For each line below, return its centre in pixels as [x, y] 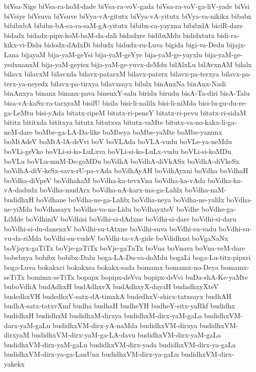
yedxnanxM [22, 64]
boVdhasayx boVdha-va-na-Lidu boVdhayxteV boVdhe [117, 209]
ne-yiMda [18, 209]
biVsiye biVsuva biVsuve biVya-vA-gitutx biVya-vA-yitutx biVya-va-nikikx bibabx [128, 16]
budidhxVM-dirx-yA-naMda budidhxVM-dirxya [125, 325]
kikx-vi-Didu [23, 45]
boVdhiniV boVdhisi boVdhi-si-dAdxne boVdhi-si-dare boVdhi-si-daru [131, 219]
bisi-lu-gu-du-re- [223, 102]
